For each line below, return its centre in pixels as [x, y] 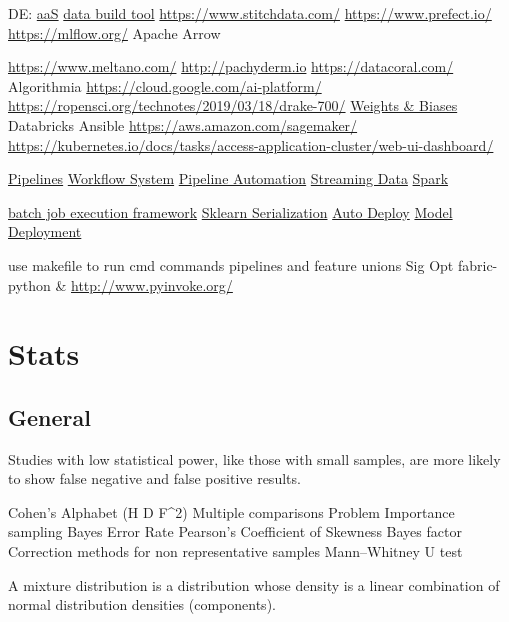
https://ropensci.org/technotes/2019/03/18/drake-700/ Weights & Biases [233, 105]
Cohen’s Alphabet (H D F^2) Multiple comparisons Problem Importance [231, 511]
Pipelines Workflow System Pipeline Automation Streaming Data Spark [228, 178]
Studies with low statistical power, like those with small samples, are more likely [254, 458]
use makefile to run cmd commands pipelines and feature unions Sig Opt [231, 264]
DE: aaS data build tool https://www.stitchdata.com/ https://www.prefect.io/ [250, 13]
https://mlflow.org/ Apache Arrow [114, 32]
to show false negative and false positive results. [154, 478]
